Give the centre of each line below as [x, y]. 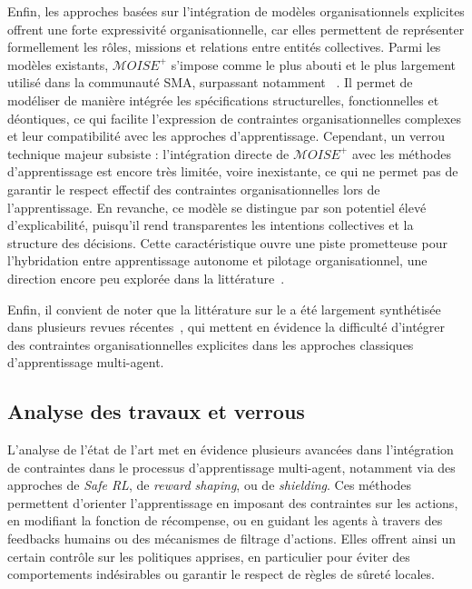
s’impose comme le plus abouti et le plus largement [314, 64]
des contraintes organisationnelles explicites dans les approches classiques [211, 344]
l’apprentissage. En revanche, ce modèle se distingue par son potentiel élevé [217, 207]
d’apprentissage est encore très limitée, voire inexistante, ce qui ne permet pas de [233, 171]
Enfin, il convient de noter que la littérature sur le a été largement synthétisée [224, 309]
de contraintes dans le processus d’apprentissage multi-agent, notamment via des [231, 467]
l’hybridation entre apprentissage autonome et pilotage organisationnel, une [217, 260]
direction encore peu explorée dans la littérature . [146, 278]
